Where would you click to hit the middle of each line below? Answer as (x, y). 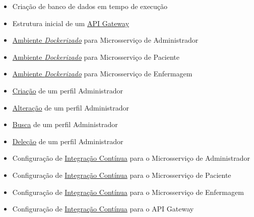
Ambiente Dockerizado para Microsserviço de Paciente (96, 57)
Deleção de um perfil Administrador (68, 141)
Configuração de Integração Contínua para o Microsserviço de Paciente (122, 175)
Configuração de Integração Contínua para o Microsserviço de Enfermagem (128, 192)
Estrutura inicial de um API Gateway (71, 23)
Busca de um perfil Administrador (65, 124)
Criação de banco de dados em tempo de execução (90, 6)
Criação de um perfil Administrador (68, 90)
